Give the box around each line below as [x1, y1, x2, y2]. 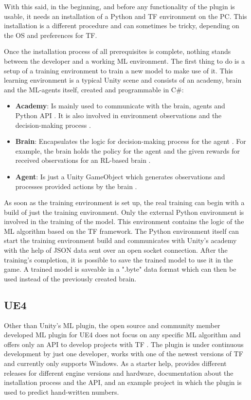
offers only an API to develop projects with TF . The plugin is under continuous [4, 339, 244, 349]
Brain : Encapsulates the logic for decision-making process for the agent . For [15, 136, 246, 146]
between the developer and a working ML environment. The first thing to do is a [4, 55, 245, 66]
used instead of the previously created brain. [4, 273, 137, 283]
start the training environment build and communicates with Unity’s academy [4, 235, 237, 245]
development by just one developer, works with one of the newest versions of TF [4, 348, 243, 359]
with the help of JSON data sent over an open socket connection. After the [4, 245, 228, 255]
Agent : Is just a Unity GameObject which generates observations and [15, 171, 225, 181]
